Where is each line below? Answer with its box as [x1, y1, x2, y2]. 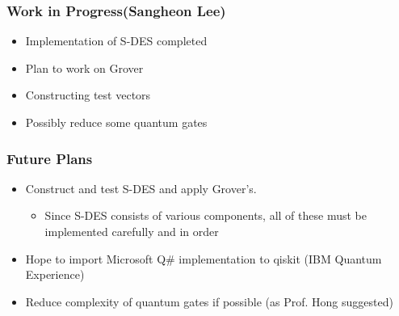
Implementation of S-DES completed [25, 32, 208, 49]
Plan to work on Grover [25, 59, 144, 76]
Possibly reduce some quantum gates [25, 114, 208, 130]
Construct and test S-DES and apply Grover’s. [25, 179, 257, 196]
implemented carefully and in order [44, 223, 219, 239]
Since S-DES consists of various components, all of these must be [44, 207, 367, 224]
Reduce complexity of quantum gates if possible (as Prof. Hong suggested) [25, 293, 393, 310]
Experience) [25, 266, 85, 283]
